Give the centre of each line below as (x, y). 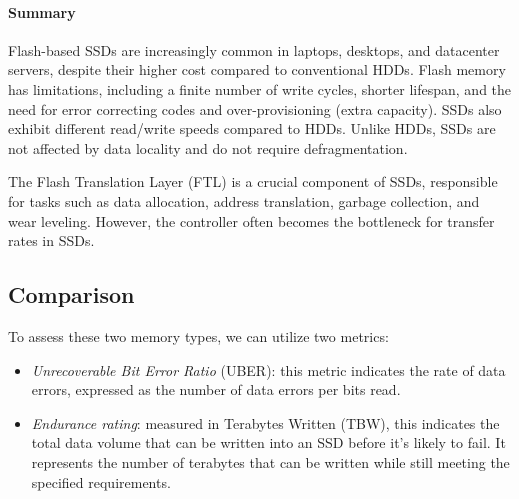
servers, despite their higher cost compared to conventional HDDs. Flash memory (257, 69)
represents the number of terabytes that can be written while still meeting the (270, 461)
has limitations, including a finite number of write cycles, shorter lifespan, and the (260, 88)
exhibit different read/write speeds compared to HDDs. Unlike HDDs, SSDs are (252, 128)
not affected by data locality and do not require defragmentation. (208, 147)
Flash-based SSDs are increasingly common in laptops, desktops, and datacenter (254, 49)
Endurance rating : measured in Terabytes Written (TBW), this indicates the (265, 422)
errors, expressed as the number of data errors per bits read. (216, 389)
